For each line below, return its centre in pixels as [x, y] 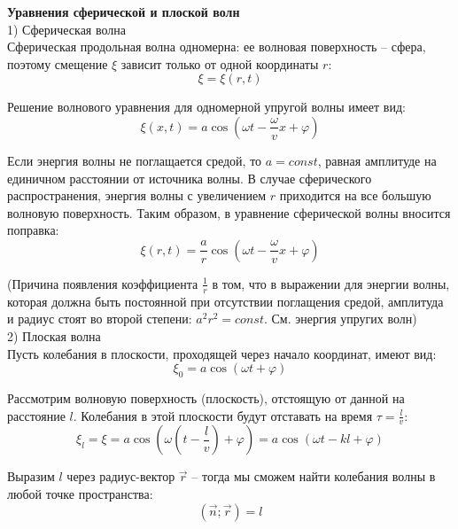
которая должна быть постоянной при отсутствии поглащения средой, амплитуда [225, 301]
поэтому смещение [58, 63]
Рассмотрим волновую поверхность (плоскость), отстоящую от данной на [206, 397]
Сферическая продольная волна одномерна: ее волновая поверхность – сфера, [217, 47]
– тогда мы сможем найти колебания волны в [314, 476]
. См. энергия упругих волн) [340, 319]
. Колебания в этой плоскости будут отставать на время [223, 415]
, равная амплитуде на [377, 160]
